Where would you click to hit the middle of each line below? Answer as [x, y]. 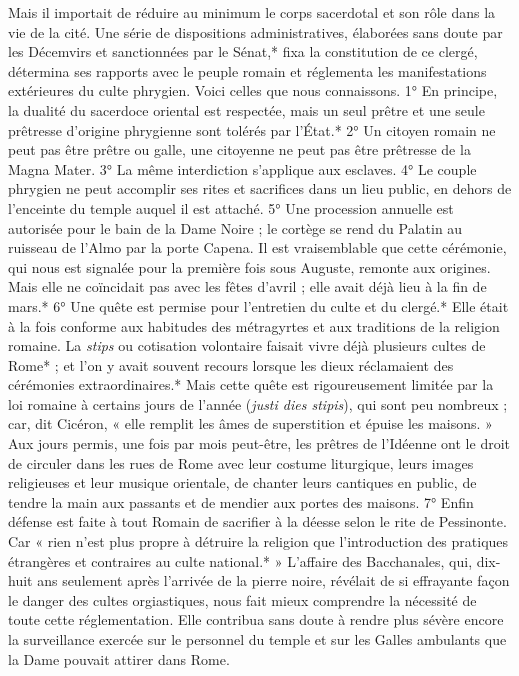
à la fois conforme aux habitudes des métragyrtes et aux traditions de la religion [254, 325]
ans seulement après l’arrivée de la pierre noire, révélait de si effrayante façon [273, 580]
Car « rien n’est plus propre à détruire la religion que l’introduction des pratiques [258, 541]
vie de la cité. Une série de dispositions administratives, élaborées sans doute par [255, 31]
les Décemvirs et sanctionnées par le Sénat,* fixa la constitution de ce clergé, [243, 51]
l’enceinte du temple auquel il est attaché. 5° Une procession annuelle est [231, 207]
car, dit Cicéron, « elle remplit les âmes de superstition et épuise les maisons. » [250, 423]
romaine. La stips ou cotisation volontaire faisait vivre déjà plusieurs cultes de [247, 345]
